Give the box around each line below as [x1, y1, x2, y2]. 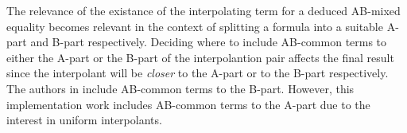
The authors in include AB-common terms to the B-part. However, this [6, 80, 355, 96]
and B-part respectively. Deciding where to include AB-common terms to [30, 33, 387, 50]
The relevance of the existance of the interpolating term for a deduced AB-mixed [6, 2, 401, 18]
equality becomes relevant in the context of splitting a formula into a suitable [6, 18, 383, 34]
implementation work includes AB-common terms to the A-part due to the [6, 96, 370, 112]
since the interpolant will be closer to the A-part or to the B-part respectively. [6, 65, 389, 81]
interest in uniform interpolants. [6, 111, 162, 128]
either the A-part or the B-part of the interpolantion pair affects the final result [6, 49, 394, 65]
